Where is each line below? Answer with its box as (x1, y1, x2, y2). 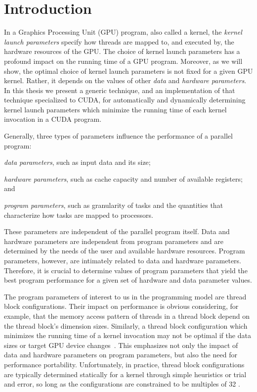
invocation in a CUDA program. (4, 114, 102, 124)
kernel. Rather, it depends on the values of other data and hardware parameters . (4, 75, 247, 86)
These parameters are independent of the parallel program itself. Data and (4, 226, 230, 237)
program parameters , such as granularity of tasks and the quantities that (4, 200, 223, 210)
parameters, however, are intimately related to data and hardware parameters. (4, 255, 241, 265)
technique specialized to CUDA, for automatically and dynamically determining (4, 95, 246, 105)
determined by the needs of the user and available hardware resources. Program (4, 245, 245, 256)
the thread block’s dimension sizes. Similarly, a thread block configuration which (4, 320, 248, 331)
